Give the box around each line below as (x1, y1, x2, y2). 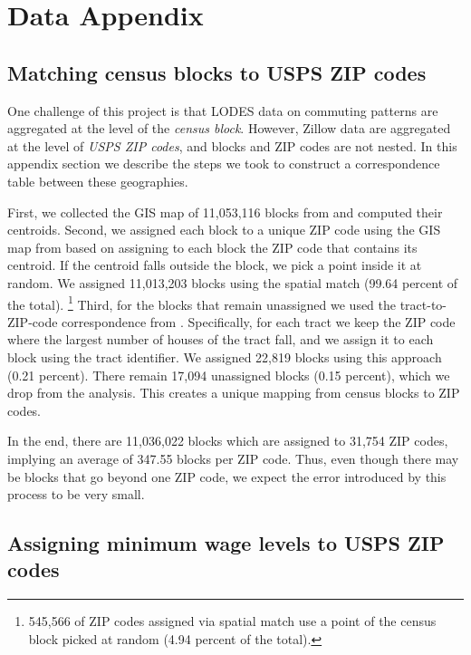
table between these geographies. (7, 171, 188, 190)
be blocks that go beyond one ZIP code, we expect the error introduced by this (7, 467, 447, 486)
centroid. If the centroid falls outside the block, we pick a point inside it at (7, 255, 422, 275)
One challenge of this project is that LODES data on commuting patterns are (7, 101, 438, 120)
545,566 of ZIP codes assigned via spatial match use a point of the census (28, 612, 437, 631)
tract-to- (399, 294, 447, 313)
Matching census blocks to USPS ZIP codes (7, 58, 427, 86)
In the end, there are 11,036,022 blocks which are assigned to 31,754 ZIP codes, (7, 431, 448, 450)
